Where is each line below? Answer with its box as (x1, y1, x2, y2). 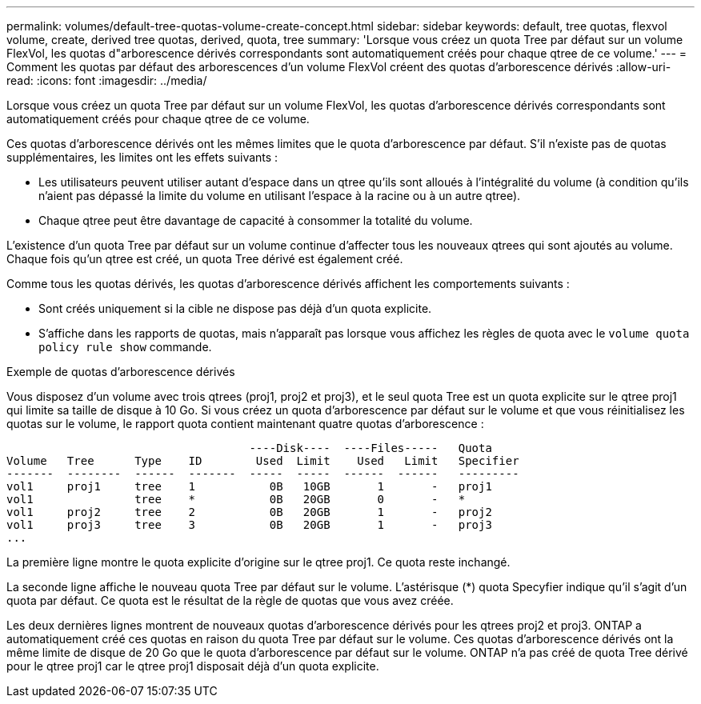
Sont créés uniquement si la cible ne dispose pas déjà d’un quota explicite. (38, 302, 432, 315)
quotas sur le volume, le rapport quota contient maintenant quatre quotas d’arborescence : (6, 417, 484, 430)
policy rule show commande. (38, 340, 212, 354)
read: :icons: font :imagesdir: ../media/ (6, 74, 207, 87)
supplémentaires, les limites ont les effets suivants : (6, 150, 278, 164)
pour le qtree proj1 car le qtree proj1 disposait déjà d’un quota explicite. (6, 659, 379, 673)
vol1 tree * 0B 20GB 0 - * (6, 493, 466, 506)
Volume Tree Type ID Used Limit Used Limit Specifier (6, 454, 519, 467)
